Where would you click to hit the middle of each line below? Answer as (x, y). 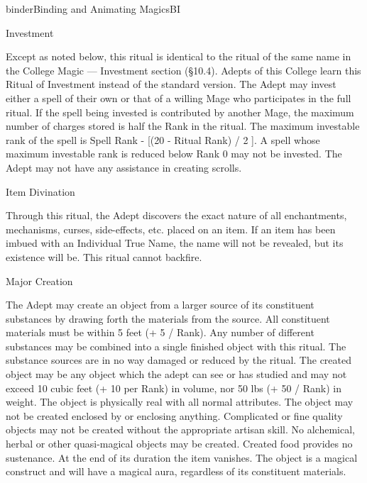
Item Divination (40, 191)
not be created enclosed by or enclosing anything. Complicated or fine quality (174, 415)
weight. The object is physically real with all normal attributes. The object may (180, 402)
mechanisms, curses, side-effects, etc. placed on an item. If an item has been (171, 229)
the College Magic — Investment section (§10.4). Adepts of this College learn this (183, 70)
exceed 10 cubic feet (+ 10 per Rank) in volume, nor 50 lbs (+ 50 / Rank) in (174, 388)
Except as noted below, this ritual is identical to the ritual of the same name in (179, 56)
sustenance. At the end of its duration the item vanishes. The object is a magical (182, 457)
